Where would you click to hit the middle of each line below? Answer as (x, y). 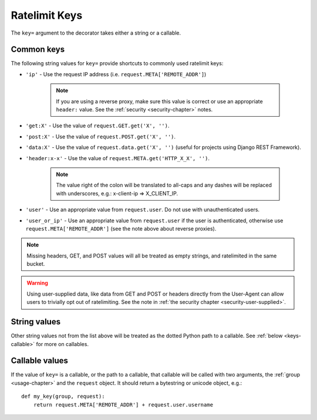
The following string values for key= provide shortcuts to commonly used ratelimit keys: (117, 63)
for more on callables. (63, 344)
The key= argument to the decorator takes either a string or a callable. (96, 33)
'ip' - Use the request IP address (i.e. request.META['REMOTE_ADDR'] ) (116, 74)
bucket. (36, 264)
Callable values (40, 361)
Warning (37, 283)
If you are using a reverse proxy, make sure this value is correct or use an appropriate (160, 101)
